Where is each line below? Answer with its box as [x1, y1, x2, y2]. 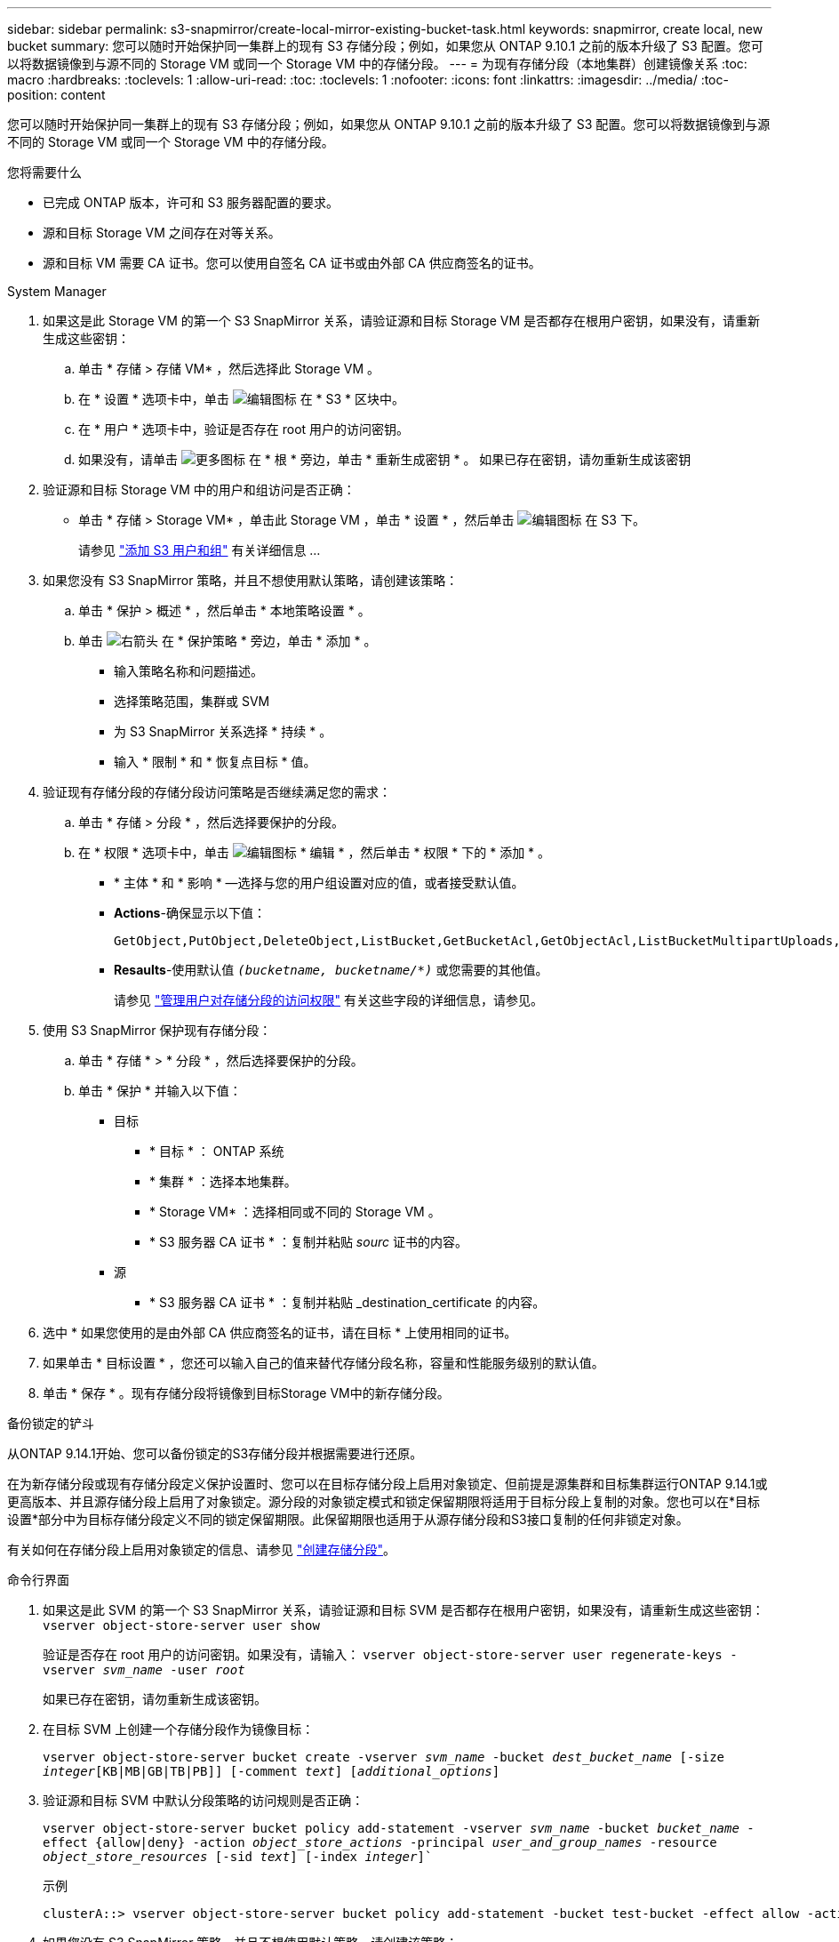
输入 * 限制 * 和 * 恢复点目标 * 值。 [114, 754, 316, 769]
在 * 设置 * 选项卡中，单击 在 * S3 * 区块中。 [78, 391, 405, 406]
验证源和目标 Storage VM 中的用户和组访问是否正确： [43, 482, 356, 497]
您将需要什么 [7, 165, 82, 180]
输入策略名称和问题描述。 [114, 663, 263, 678]
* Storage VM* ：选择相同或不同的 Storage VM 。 [149, 1204, 441, 1219]
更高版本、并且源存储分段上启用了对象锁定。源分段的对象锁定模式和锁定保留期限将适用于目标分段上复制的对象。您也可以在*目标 [7, 1494, 761, 1509]
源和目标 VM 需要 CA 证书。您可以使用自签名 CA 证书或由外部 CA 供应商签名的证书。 [43, 255, 541, 270]
